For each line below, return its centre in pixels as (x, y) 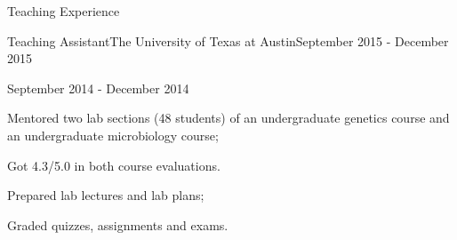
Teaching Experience (64, 11)
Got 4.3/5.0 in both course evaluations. (114, 165)
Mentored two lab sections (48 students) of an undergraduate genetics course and (228, 118)
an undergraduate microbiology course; (113, 135)
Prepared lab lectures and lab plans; (106, 195)
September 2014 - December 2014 (98, 88)
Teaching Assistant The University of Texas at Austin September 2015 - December (228, 40)
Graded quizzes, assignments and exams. (118, 224)
